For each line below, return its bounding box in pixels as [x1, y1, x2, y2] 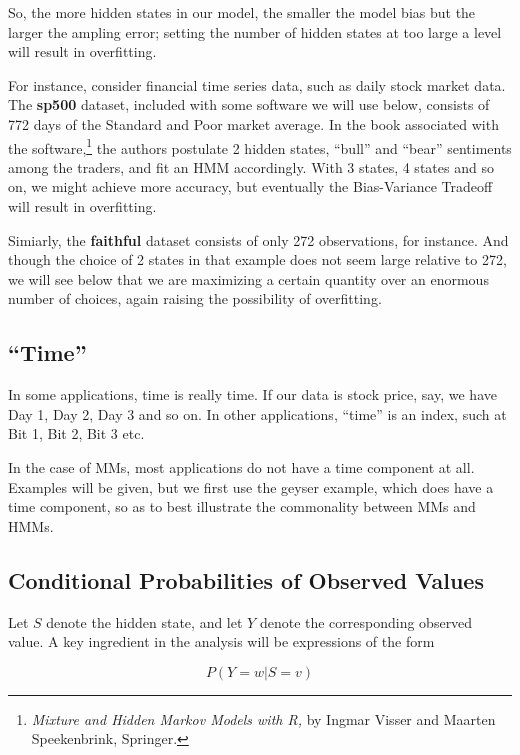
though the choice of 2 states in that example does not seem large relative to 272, [8, 249, 507, 270]
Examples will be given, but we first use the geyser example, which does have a [8, 476, 494, 497]
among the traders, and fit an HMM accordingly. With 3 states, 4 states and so [8, 156, 494, 177]
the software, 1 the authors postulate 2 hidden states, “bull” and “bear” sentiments [8, 134, 512, 158]
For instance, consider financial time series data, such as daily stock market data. [8, 74, 506, 95]
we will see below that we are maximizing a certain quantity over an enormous [8, 268, 489, 289]
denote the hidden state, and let [46, 611, 243, 632]
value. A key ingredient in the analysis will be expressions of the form [8, 631, 435, 652]
